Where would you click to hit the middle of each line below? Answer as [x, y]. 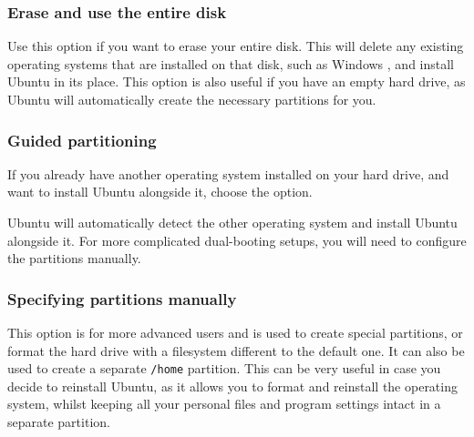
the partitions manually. [74, 258]
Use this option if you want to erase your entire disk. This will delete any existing [236, 46]
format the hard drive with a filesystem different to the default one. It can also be [236, 350]
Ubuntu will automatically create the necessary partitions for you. [192, 99]
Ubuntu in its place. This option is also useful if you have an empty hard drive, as [237, 81]
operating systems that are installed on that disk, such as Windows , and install [231, 63]
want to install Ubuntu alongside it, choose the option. [160, 192]
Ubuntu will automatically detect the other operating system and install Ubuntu [232, 222]
